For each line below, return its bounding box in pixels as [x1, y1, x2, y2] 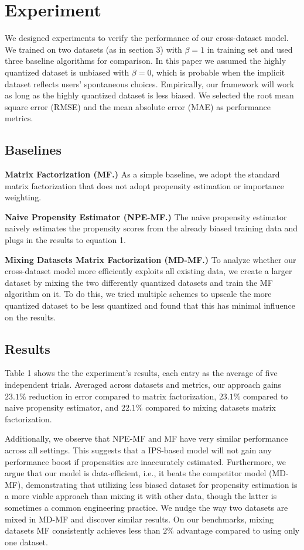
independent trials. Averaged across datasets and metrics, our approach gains [5, 378, 282, 390]
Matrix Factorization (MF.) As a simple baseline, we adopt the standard [5, 168, 280, 180]
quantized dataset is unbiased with [5, 66, 129, 78]
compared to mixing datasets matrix [145, 401, 276, 414]
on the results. [5, 310, 56, 323]
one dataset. [5, 535, 48, 548]
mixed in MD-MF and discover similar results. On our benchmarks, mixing [5, 513, 274, 525]
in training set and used [207, 43, 293, 55]
